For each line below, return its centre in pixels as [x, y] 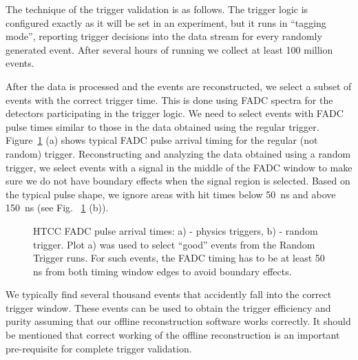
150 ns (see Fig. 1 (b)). [57, 208]
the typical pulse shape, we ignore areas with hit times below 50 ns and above [171, 194]
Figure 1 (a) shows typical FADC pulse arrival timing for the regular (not [162, 140]
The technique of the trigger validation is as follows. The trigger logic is [157, 9]
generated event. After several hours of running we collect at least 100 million [169, 49]
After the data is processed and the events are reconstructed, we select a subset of [179, 86]
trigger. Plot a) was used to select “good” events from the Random [174, 244]
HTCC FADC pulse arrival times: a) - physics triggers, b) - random [176, 230]
